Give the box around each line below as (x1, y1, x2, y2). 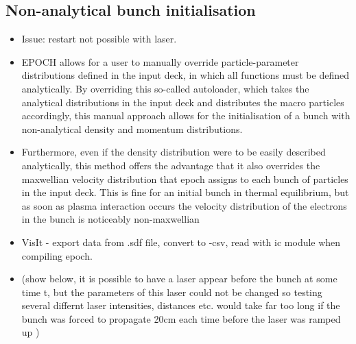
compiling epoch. (21, 248, 93, 262)
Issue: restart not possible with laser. (21, 32, 177, 46)
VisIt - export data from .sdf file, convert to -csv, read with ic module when (21, 234, 341, 249)
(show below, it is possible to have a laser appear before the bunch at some (21, 271, 337, 286)
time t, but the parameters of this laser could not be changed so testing (21, 284, 322, 299)
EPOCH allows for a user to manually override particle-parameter (21, 54, 299, 69)
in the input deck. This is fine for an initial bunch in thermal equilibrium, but (21, 185, 349, 199)
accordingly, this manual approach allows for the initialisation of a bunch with (21, 108, 351, 123)
